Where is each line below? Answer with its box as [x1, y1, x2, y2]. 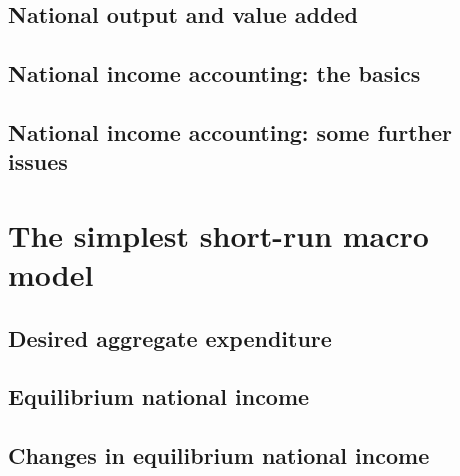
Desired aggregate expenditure [8, 322, 332, 353]
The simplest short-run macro [8, 214, 429, 255]
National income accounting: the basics [8, 58, 421, 89]
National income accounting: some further [8, 116, 453, 147]
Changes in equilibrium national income [8, 440, 430, 471]
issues [8, 146, 68, 177]
